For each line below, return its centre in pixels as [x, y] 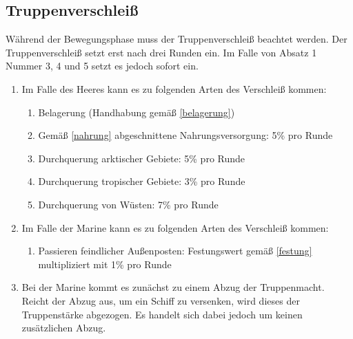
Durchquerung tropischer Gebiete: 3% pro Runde [142, 181]
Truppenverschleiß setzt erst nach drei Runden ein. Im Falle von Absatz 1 [161, 52]
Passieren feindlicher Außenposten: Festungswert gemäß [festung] [175, 251]
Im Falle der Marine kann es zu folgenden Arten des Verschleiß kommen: [175, 227]
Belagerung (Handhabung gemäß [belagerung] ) [137, 112]
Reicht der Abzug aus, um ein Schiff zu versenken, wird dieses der [161, 300]
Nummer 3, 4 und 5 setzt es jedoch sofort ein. [102, 66]
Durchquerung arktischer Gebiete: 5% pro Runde [142, 158]
